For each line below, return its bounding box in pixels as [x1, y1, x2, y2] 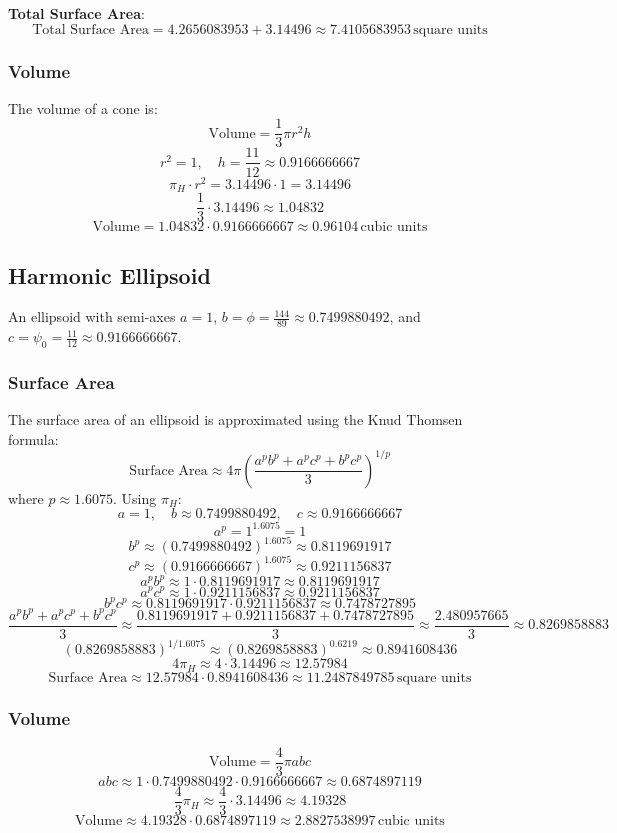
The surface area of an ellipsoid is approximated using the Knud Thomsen [8, 409, 463, 430]
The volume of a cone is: [8, 97, 158, 118]
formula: [8, 428, 59, 449]
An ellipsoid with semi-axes [8, 306, 176, 327]
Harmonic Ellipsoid [8, 259, 211, 290]
